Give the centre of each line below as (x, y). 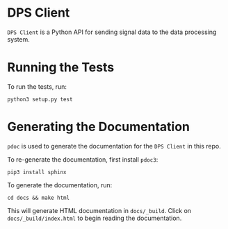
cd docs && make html (39, 198)
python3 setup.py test (40, 99)
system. (18, 39)
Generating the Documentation (98, 127)
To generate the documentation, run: (60, 185)
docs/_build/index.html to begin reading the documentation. (95, 218)
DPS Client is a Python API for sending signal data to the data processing (112, 32)
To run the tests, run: (37, 86)
